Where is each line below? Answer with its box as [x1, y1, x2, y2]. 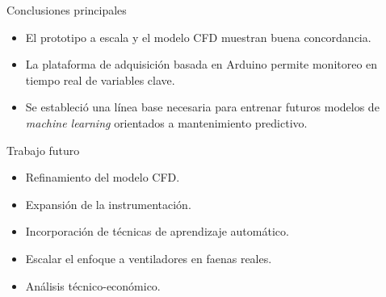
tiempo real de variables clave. [25, 71, 175, 88]
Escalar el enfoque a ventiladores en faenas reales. [25, 249, 272, 266]
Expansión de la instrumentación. [25, 195, 191, 212]
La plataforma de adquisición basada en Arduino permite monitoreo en [25, 56, 378, 73]
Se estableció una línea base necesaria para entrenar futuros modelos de [25, 98, 380, 115]
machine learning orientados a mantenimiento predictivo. [25, 114, 308, 131]
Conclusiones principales [6, 2, 127, 18]
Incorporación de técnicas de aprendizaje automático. [25, 223, 289, 240]
